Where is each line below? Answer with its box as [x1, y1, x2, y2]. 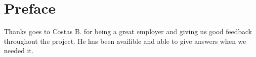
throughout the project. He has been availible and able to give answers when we [4, 36, 246, 46]
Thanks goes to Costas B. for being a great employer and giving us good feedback [4, 26, 252, 37]
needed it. [4, 45, 34, 56]
